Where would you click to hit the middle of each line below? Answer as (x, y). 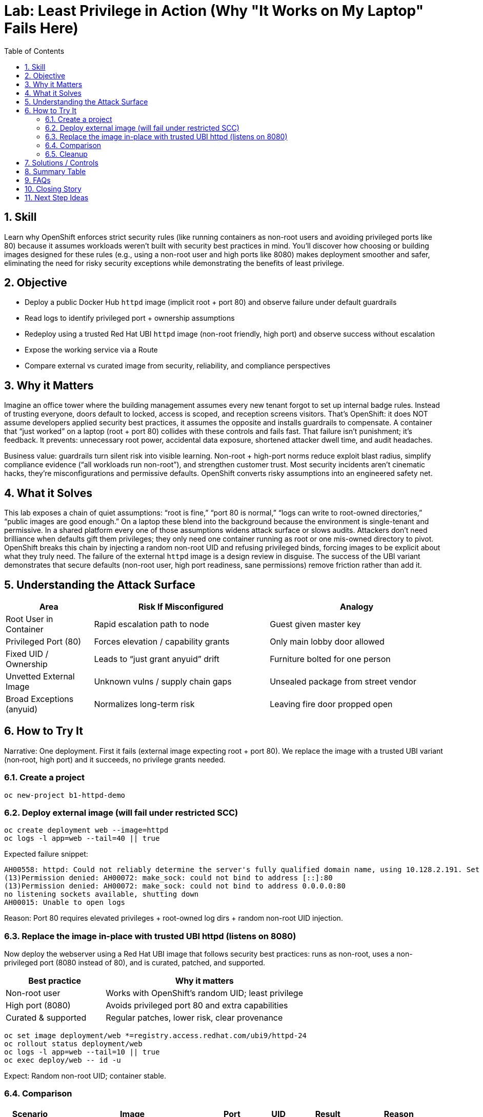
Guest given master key (315, 624)
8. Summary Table (55, 171)
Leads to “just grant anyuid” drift (157, 659)
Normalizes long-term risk (144, 704)
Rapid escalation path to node (152, 624)
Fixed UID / (27, 654)
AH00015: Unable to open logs (65, 903)
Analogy (357, 606)
